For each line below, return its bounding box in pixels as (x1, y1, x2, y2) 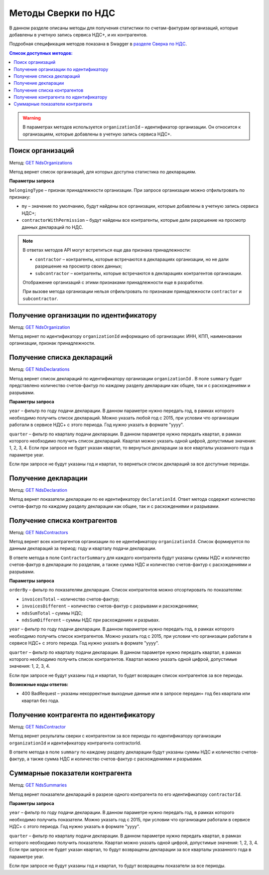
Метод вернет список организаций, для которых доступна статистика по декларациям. (9, 168, 197, 174)
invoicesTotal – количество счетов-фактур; (21, 596, 120, 602)
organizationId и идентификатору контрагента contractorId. (9, 740, 141, 746)
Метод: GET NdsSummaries (9, 782, 67, 788)
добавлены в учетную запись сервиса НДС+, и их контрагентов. (9, 31, 148, 37)
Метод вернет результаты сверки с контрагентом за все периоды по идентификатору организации (9, 733, 221, 739)
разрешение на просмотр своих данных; (35, 263, 123, 269)
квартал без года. (21, 698, 60, 704)
